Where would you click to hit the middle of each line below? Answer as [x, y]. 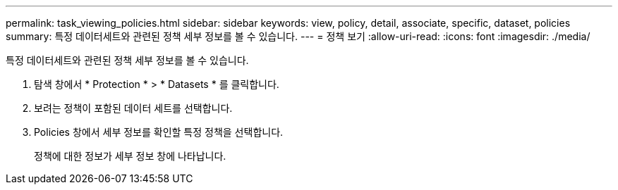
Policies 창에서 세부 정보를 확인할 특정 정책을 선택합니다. [159, 132]
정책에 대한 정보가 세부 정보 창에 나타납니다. [130, 156]
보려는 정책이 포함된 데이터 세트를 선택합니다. [133, 108]
